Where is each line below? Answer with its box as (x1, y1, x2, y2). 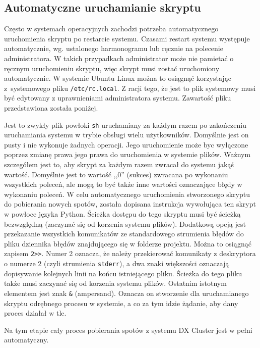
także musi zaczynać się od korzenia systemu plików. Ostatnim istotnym (4, 278, 227, 288)
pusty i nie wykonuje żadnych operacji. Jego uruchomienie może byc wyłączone (4, 139, 248, 150)
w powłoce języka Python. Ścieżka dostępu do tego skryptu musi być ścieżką (4, 209, 241, 219)
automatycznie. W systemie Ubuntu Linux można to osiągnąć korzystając (4, 73, 231, 83)
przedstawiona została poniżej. (4, 103, 98, 113)
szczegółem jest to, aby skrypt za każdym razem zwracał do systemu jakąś (4, 159, 234, 170)
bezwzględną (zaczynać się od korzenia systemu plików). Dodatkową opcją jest (4, 218, 246, 229)
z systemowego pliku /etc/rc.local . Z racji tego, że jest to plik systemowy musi (4, 82, 256, 93)
